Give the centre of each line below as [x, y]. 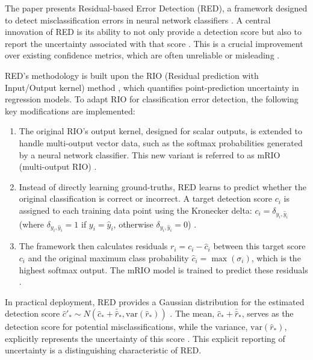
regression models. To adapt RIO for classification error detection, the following [152, 99]
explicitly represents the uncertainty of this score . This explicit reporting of [145, 338]
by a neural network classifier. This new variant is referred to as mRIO [150, 154]
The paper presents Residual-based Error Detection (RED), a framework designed [156, 8]
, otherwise [133, 224]
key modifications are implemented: [70, 110]
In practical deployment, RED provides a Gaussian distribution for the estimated [155, 301]
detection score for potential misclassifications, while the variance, [126, 327]
